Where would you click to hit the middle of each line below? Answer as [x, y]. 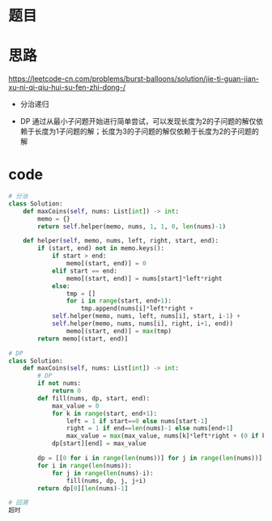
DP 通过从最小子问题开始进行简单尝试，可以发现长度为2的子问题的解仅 [138, 121]
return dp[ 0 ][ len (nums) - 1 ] [83, 488]
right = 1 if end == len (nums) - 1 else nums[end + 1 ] [150, 429]
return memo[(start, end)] [83, 339]
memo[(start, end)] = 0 [106, 264]
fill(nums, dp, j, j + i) [106, 481]
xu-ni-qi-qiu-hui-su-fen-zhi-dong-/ [67, 87]
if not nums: [59, 383]
